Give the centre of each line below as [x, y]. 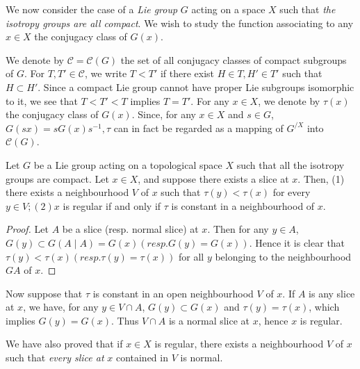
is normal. [202, 358]
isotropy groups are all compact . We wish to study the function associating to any [180, 23]
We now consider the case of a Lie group [92, 9]
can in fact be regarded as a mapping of [198, 128]
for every [292, 192]
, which [324, 307]
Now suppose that [44, 293]
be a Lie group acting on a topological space [128, 164]
